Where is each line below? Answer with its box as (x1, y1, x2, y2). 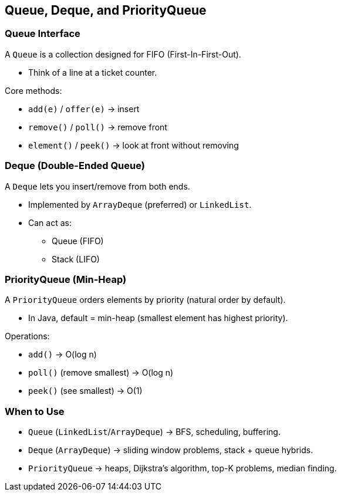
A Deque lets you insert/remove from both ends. (5, 181, 190, 191)
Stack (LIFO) (52, 254, 100, 264)
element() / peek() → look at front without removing (28, 140, 239, 150)
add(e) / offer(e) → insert (28, 103, 140, 114)
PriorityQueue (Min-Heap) (5, 273, 127, 285)
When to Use (5, 405, 65, 417)
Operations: (5, 331, 50, 342)
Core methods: (5, 85, 62, 96)
